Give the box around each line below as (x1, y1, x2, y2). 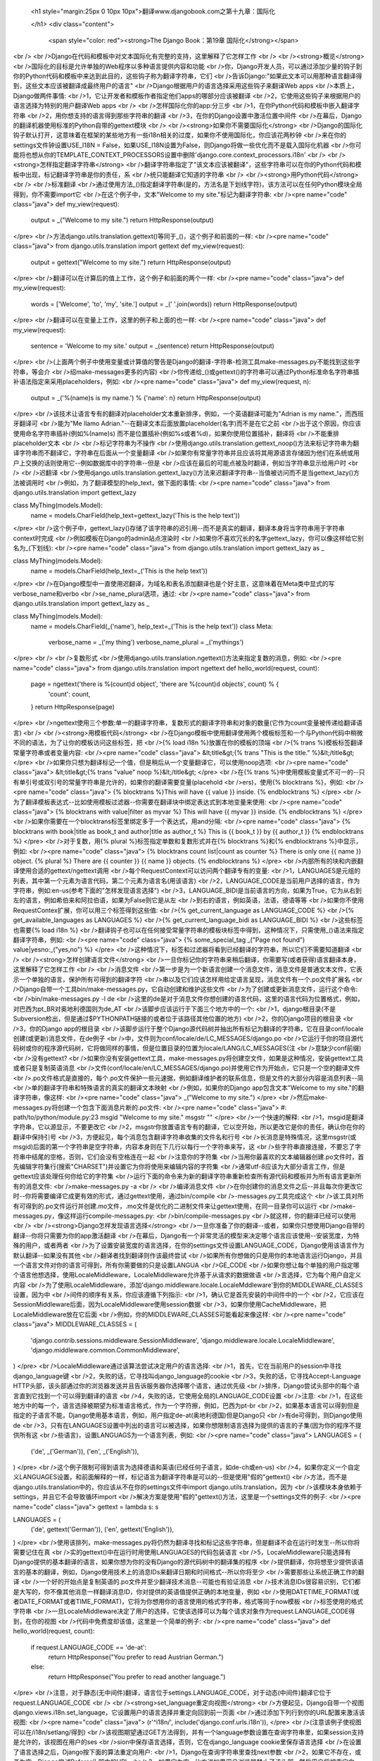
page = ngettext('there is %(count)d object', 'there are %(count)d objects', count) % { (30, 680, 279, 688)
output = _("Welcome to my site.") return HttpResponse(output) (30, 216, 214, 225)
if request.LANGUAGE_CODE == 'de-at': (30, 1643, 147, 1651)
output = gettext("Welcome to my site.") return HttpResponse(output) (30, 258, 232, 266)
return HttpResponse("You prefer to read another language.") (48, 1672, 226, 1681)
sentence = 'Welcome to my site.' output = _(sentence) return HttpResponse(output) (30, 342, 274, 350)
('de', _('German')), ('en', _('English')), (30, 1447, 139, 1455)
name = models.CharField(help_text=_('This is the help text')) (30, 566, 208, 575)
